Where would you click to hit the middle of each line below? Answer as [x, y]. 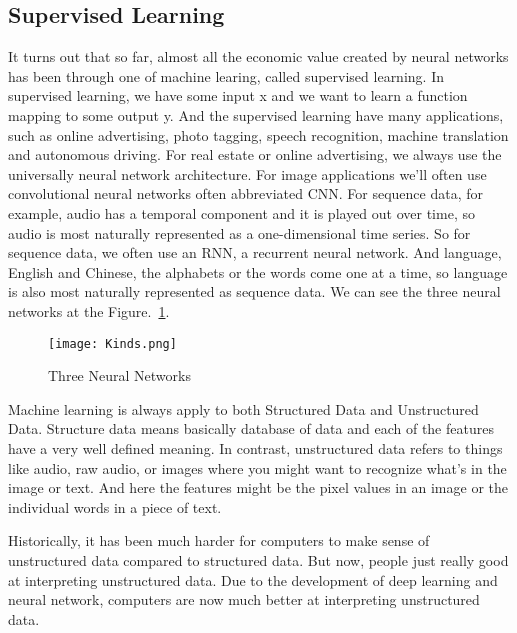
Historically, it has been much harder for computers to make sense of [219, 540]
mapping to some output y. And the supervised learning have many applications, [256, 114]
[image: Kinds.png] [112, 343]
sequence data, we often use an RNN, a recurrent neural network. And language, [255, 252]
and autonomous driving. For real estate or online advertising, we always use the [255, 154]
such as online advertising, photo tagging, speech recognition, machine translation [258, 134]
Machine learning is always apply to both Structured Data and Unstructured [243, 408]
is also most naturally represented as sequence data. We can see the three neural [254, 291]
